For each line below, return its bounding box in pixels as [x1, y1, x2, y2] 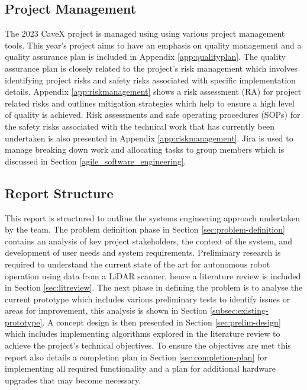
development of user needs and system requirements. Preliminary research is [5, 246, 281, 259]
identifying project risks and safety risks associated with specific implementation [5, 73, 296, 86]
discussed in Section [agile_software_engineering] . [5, 154, 186, 167]
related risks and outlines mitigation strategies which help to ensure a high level [5, 96, 295, 109]
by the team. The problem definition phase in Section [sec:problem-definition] [5, 223, 285, 236]
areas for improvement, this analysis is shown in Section [5, 304, 208, 317]
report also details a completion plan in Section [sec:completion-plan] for [5, 350, 267, 363]
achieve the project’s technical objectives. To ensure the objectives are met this [5, 339, 291, 352]
